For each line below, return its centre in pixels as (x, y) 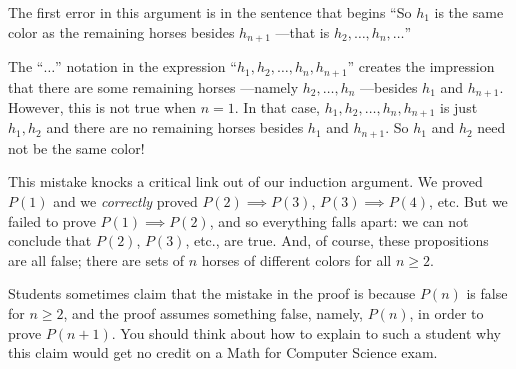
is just (459, 106)
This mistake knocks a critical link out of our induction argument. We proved (245, 181)
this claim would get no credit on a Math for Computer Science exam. (223, 352)
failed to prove (52, 220)
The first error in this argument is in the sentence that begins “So (210, 12)
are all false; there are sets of (96, 259)
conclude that (50, 240)
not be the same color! (76, 147)
